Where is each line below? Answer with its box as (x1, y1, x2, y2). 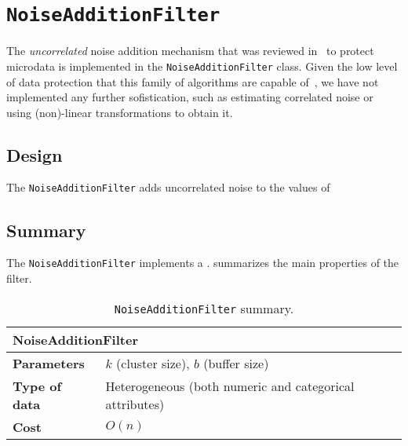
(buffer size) (203, 353, 269, 372)
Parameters (13, 353, 85, 372)
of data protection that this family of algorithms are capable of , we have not (6, 73, 379, 90)
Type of (13, 376, 62, 395)
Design (6, 142, 63, 166)
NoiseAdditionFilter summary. (114, 298, 294, 317)
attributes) (105, 394, 165, 413)
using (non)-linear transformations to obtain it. (6, 104, 233, 120)
